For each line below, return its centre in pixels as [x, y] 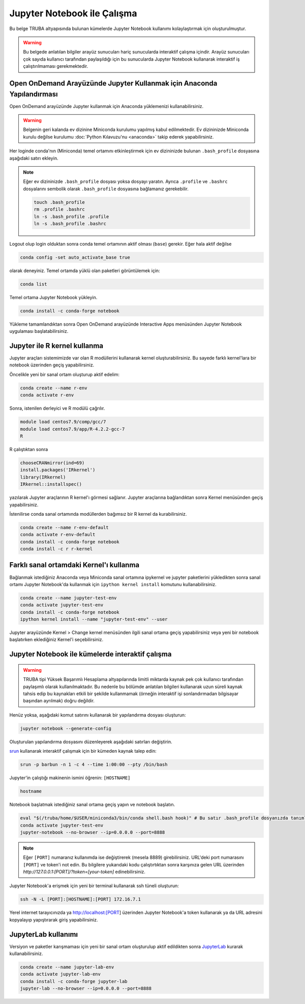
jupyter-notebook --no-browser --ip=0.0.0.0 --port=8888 [93, 832]
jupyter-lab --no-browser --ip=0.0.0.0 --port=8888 [86, 988]
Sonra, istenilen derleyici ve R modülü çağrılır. [57, 408]
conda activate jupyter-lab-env [60, 974]
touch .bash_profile [59, 202]
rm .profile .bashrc [59, 209]
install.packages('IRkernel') [58, 470]
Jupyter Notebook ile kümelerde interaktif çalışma [90, 654]
